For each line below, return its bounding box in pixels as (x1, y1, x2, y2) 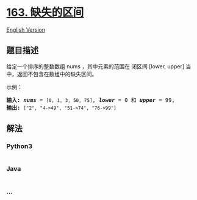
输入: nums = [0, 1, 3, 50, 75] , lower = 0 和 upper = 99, (6, 96, 175, 104)
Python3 (6, 142, 32, 151)
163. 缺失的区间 (6, 5, 84, 20)
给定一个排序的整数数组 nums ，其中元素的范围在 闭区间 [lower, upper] (6, 62, 185, 70)
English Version (6, 26, 46, 34)
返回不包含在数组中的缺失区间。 (16, 70, 98, 77)
